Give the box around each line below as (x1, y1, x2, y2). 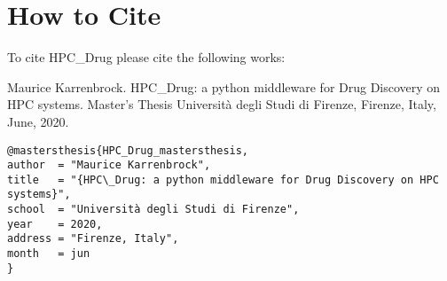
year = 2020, (7, 217, 103, 230)
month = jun (7, 247, 90, 261)
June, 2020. (7, 112, 69, 130)
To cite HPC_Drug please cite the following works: (7, 48, 286, 66)
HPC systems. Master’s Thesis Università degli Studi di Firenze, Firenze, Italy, (7, 95, 436, 113)
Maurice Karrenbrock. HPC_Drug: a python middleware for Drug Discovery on (7, 77, 441, 96)
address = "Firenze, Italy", (7, 232, 179, 246)
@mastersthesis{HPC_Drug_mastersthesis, (7, 144, 249, 157)
